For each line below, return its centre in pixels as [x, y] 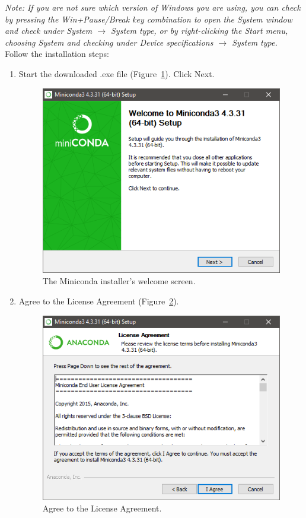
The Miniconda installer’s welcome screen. [119, 281]
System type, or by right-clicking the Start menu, [199, 31]
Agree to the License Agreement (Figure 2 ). [99, 301]
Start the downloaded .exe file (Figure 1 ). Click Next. [117, 73]
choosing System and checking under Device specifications [109, 42]
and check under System [49, 31]
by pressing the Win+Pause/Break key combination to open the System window [149, 19]
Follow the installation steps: [57, 54]
